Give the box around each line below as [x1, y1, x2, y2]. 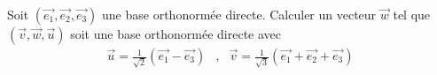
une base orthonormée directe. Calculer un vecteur [102, 5, 377, 23]
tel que [393, 5, 431, 23]
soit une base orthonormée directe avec [70, 25, 282, 42]
